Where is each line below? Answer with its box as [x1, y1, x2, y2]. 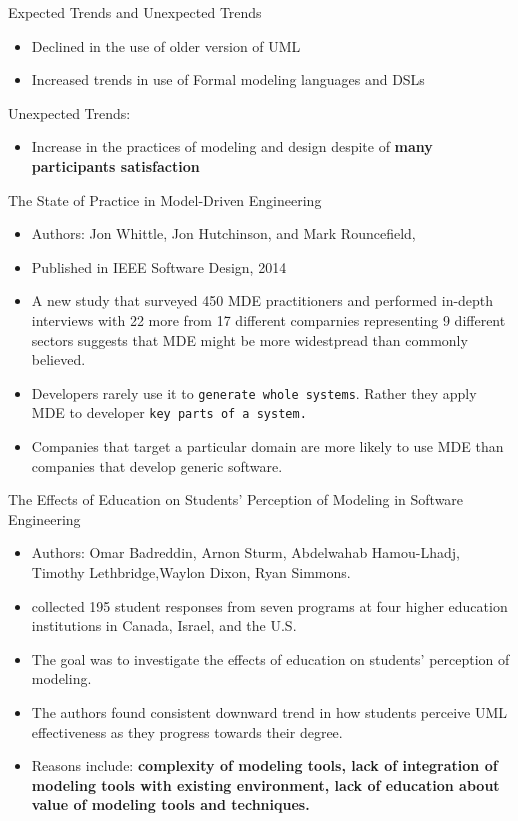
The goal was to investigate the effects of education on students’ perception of [31, 648, 510, 669]
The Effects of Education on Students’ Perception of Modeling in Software [8, 489, 464, 510]
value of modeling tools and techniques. [31, 794, 310, 815]
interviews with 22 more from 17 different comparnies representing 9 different [31, 309, 506, 330]
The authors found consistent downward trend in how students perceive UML [31, 701, 507, 722]
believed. [31, 349, 86, 370]
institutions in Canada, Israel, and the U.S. [31, 615, 297, 636]
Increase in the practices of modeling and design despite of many [31, 136, 433, 157]
